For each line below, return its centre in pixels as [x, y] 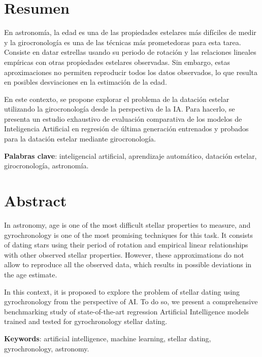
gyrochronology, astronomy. [47, 348]
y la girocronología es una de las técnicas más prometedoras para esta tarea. [123, 42]
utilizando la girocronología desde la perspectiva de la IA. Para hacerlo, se [120, 109]
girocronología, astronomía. [46, 166]
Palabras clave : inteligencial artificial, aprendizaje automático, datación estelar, [130, 155]
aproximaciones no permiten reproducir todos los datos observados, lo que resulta [131, 72]
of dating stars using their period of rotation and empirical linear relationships [126, 245]
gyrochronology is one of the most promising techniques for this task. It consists [129, 235]
